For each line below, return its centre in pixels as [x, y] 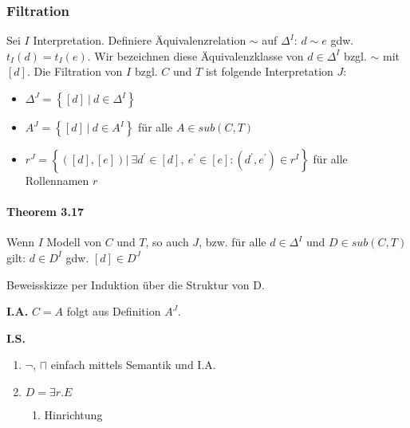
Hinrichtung [73, 414]
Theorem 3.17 [45, 212]
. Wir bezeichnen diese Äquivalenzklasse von [195, 55]
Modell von [74, 242]
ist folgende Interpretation [269, 71]
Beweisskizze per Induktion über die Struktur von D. [136, 284]
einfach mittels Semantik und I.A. [133, 365]
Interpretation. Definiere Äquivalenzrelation [140, 40]
